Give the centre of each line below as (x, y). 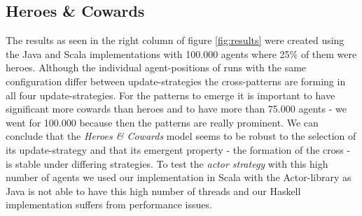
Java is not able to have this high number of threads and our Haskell (153, 190)
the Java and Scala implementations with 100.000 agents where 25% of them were (181, 53)
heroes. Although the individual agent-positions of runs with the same (156, 67)
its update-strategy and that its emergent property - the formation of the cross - (178, 149)
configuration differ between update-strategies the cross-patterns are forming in (176, 81)
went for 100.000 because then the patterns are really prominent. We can (162, 122)
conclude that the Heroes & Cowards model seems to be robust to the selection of (181, 136)
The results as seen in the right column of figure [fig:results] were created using (175, 40)
